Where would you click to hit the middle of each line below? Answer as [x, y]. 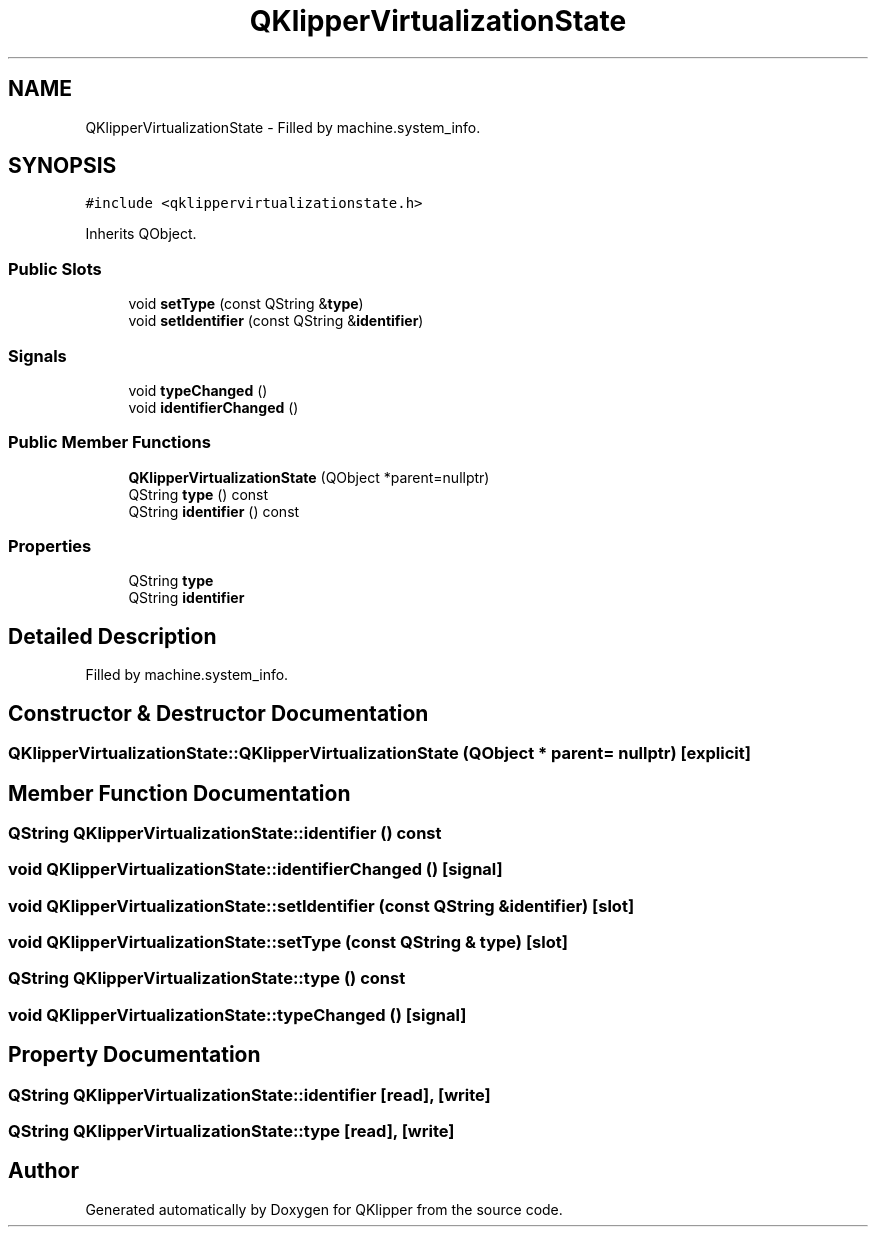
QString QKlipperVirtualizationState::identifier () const [225, 832]
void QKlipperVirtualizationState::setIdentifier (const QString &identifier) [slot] [321, 905]
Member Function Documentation [179, 793]
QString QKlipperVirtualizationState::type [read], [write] [231, 1131]
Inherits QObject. [141, 234]
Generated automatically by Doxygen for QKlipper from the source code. [324, 1209]
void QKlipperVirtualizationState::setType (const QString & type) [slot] [288, 942]
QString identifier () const [214, 511]
